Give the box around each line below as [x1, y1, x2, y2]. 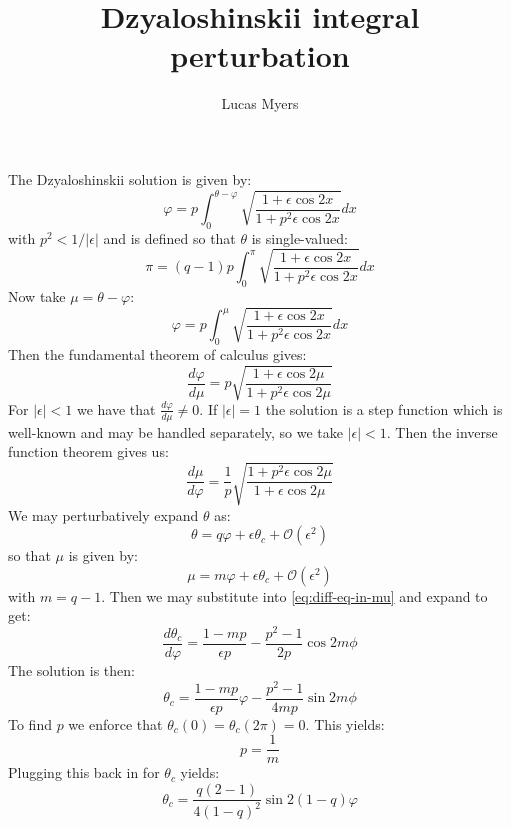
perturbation [170, 35, 350, 76]
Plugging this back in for [8, 762, 160, 783]
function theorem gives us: [8, 441, 169, 462]
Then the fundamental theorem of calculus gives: [8, 343, 307, 364]
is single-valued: [251, 227, 348, 248]
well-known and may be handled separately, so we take [8, 421, 344, 442]
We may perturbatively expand [8, 504, 199, 525]
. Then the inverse [386, 421, 498, 442]
